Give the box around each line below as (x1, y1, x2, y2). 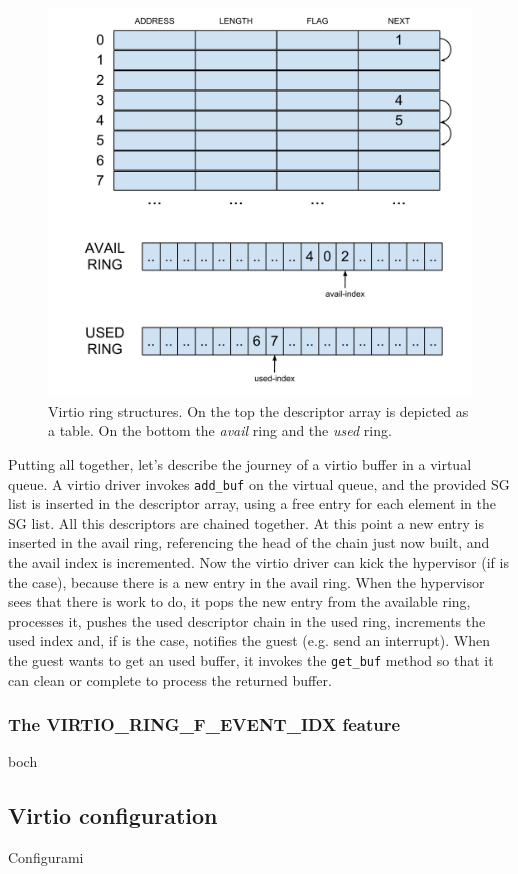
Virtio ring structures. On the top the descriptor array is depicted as (48, 400, 469, 421)
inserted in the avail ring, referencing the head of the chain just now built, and (8, 532, 490, 553)
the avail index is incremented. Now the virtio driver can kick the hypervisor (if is (8, 552, 509, 573)
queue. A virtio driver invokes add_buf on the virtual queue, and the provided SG (8, 473, 510, 494)
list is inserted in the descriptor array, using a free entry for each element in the (8, 493, 496, 514)
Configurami (8, 847, 84, 868)
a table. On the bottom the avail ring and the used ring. (48, 420, 392, 441)
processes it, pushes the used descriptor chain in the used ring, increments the (8, 610, 486, 631)
